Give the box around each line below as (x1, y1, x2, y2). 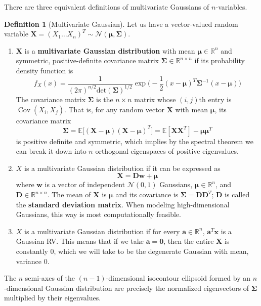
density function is (16, 65, 73, 75)
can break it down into (16, 146, 86, 156)
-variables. (215, 2, 247, 12)
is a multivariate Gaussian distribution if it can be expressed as (24, 162, 221, 173)
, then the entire (163, 236, 214, 246)
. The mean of (47, 189, 91, 200)
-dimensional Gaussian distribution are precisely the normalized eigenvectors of (4, 282, 249, 293)
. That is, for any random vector (64, 104, 165, 114)
